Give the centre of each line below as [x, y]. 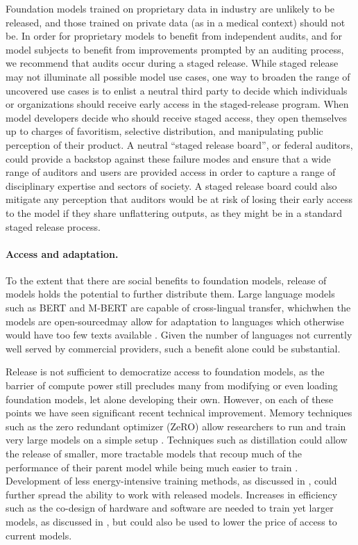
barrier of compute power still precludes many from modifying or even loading [172, 385]
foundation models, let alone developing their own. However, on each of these [170, 399]
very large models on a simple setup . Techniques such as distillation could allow [177, 440]
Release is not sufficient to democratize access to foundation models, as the [165, 372]
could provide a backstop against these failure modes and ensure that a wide [168, 158]
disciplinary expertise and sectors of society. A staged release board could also [171, 185]
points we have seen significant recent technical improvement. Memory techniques [179, 413]
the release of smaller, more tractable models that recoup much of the [154, 454]
